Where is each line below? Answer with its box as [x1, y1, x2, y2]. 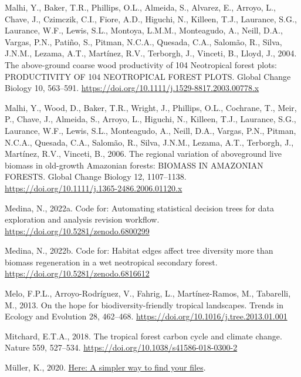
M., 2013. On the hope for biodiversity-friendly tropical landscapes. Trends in [5, 298, 284, 311]
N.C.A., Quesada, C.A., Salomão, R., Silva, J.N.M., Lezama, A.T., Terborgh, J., [5, 136, 294, 148]
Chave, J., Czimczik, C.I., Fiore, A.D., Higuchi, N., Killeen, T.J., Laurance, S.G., [5, 12, 297, 25]
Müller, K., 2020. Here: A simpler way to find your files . [5, 361, 206, 373]
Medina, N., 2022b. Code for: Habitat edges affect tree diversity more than [5, 244, 273, 257]
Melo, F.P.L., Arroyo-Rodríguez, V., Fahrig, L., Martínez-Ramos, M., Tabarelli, [5, 287, 291, 299]
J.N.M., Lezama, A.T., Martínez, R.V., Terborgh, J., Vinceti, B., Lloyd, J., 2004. [5, 47, 297, 59]
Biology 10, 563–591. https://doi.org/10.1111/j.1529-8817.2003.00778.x [5, 82, 259, 94]
